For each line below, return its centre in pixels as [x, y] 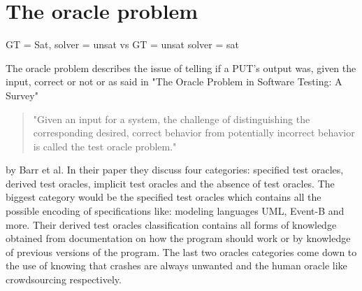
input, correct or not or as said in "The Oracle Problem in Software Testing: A [174, 81]
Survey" [22, 95]
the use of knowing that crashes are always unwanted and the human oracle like [176, 265]
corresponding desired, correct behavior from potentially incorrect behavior [194, 133]
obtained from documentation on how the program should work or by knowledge [178, 238]
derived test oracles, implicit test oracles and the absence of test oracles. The [170, 183]
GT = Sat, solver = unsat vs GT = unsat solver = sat [122, 44]
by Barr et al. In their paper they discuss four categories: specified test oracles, [175, 170]
